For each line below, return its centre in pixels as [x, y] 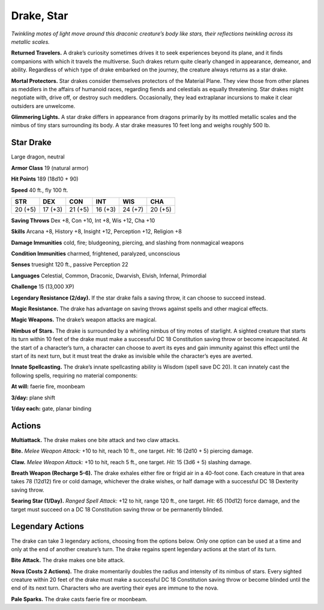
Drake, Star [40, 16]
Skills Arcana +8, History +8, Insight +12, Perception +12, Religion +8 [97, 232]
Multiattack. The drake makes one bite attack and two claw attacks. [95, 440]
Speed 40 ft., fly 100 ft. [40, 190]
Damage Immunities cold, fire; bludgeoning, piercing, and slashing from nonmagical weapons [127, 243]
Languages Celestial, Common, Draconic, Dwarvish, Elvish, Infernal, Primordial [109, 276]
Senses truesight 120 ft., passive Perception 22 [70, 265]
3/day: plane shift [33, 397]
